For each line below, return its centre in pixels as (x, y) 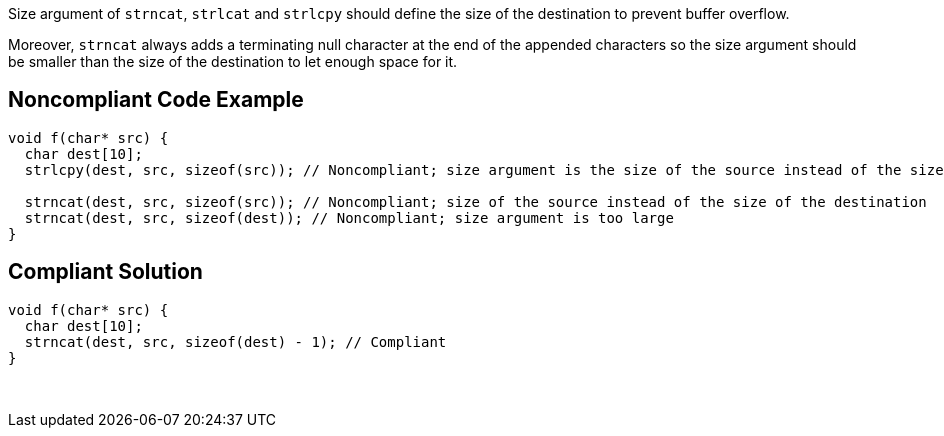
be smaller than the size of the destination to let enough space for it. (233, 61)
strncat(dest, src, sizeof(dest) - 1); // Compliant (235, 341)
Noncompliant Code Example (156, 100)
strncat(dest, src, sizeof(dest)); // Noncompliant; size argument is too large (349, 217)
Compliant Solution (105, 272)
